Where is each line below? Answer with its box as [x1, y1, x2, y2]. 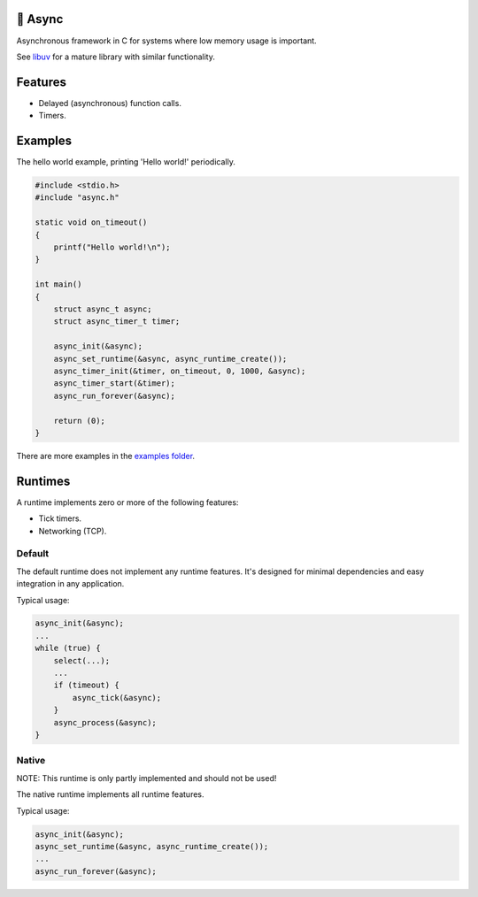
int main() [35, 280, 82, 289]
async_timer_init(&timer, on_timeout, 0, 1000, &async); [53, 365, 306, 376]
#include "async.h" [35, 193, 119, 203]
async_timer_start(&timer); [53, 379, 176, 388]
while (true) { [35, 643, 101, 654]
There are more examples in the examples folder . [16, 450, 195, 461]
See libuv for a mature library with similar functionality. [16, 51, 216, 62]
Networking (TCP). [38, 525, 107, 536]
